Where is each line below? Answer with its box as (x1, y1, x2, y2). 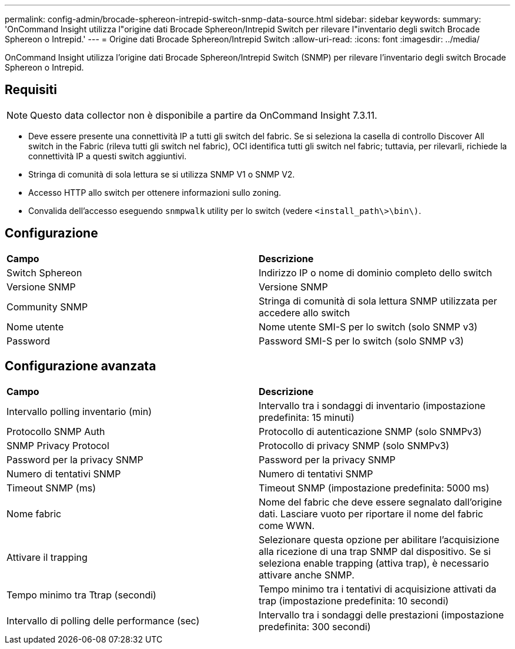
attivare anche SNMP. (259, 568, 355, 581)
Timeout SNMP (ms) (6, 481, 96, 494)
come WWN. (259, 519, 315, 531)
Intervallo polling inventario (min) (6, 405, 152, 417)
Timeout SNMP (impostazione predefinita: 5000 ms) (259, 481, 490, 494)
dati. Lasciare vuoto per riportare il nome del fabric (259, 507, 483, 520)
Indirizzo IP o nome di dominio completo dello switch (259, 266, 492, 279)
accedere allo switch (259, 306, 350, 319)
